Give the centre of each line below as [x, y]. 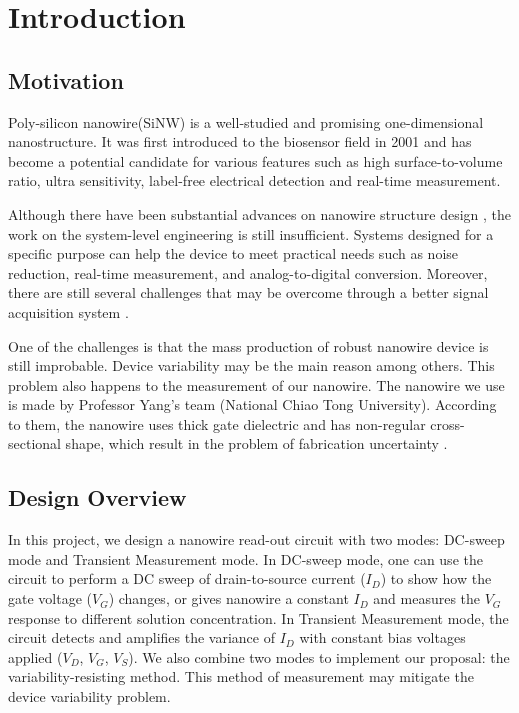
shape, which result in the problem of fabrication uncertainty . [256, 443]
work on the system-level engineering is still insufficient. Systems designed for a [251, 233]
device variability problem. [89, 696]
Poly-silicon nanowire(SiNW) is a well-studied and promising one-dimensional [246, 121]
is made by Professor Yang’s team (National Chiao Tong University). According [252, 404]
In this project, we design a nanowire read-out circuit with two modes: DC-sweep [256, 539]
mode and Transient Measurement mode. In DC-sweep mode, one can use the [245, 558]
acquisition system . [68, 311]
